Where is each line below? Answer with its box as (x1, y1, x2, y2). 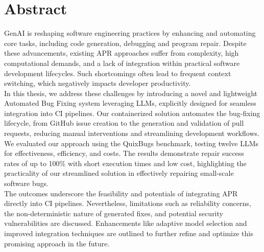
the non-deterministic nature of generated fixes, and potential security (4, 208, 223, 218)
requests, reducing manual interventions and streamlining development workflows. (4, 128, 259, 139)
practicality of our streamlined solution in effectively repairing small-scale (4, 168, 234, 178)
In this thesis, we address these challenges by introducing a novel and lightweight (4, 87, 258, 98)
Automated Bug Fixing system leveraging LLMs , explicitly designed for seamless (4, 98, 256, 108)
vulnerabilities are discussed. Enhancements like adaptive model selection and (4, 218, 247, 228)
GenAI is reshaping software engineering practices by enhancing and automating (4, 28, 256, 38)
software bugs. (4, 178, 49, 189)
